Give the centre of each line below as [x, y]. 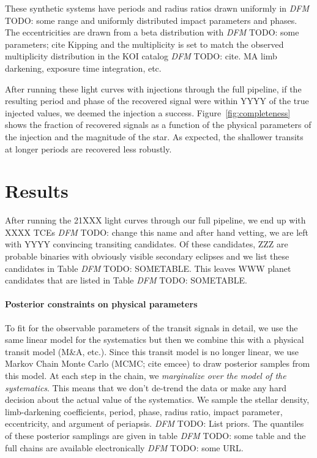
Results [37, 191]
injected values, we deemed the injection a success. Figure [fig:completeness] [148, 112]
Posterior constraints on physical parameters [101, 304]
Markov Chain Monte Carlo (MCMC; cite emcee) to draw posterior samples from [158, 363]
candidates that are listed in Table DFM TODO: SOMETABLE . [126, 280]
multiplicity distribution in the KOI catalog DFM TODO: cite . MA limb [141, 56]
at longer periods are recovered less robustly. [88, 148]
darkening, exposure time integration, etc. [83, 68]
